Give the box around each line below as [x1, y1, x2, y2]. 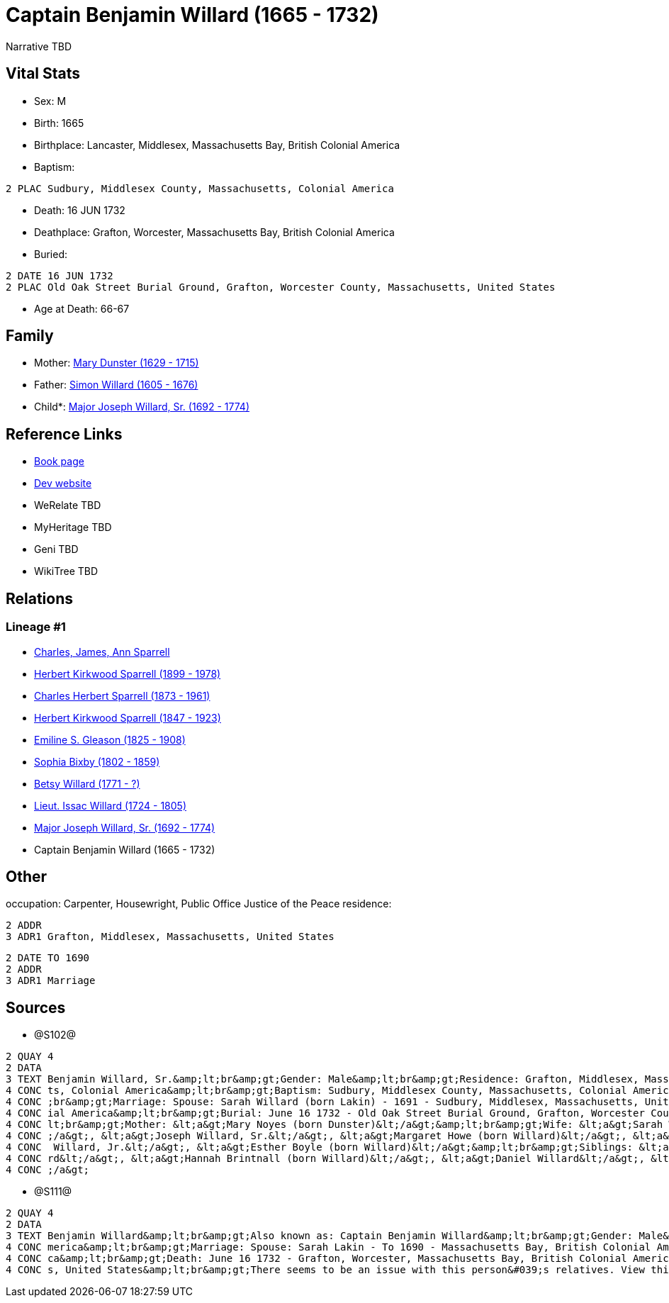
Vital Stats [6, 65, 81, 83]
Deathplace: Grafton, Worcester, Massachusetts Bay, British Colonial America [34, 225, 395, 238]
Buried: [34, 247, 68, 260]
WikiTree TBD [34, 565, 99, 578]
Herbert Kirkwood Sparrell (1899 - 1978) [34, 667, 221, 680]
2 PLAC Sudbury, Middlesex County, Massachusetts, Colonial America [6, 182, 394, 194]
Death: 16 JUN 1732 [34, 203, 125, 216]
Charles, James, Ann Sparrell [34, 645, 170, 658]
